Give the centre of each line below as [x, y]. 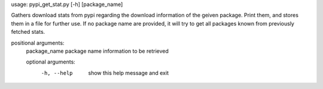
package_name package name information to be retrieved [97, 51]
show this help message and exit [128, 73]
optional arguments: [51, 62]
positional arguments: [38, 43]
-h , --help [57, 73]
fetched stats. [28, 32]
